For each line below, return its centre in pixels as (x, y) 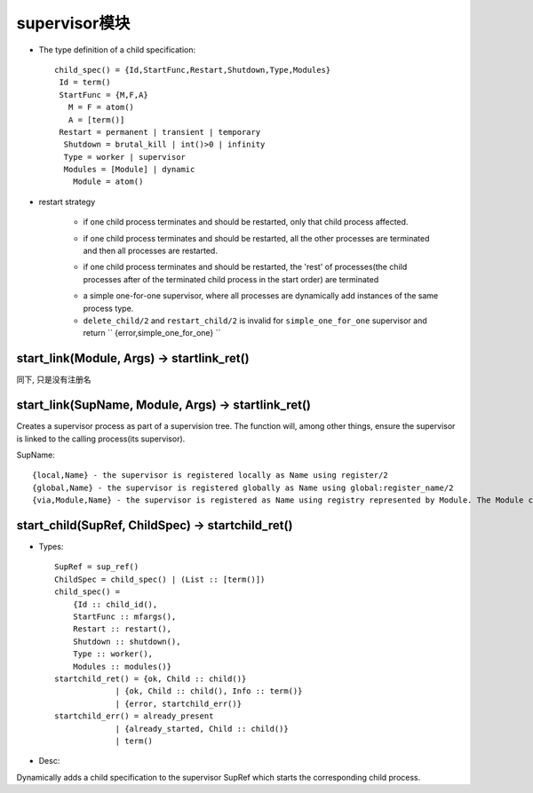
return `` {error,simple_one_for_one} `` (152, 333)
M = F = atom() (101, 107)
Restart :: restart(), (122, 629)
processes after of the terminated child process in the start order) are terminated (231, 279)
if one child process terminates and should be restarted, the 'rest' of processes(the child (245, 267)
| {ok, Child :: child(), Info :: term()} (209, 691)
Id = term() (85, 83)
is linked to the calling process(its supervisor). (101, 439)
